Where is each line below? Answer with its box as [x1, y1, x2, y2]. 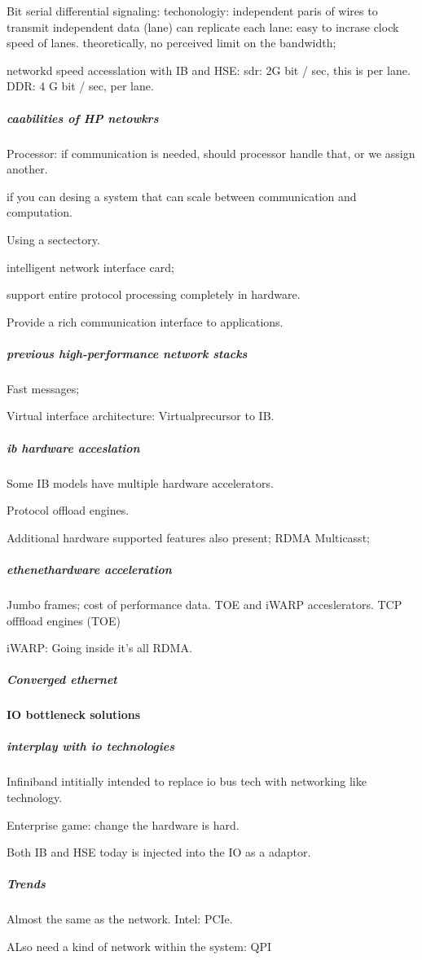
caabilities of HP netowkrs [7, 109, 159, 126]
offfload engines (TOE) [7, 612, 121, 629]
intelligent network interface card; [7, 258, 174, 275]
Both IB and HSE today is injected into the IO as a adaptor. [7, 844, 311, 861]
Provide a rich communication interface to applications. [7, 313, 284, 330]
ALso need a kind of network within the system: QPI [7, 937, 271, 954]
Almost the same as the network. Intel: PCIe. [7, 910, 233, 927]
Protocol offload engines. [7, 502, 130, 519]
